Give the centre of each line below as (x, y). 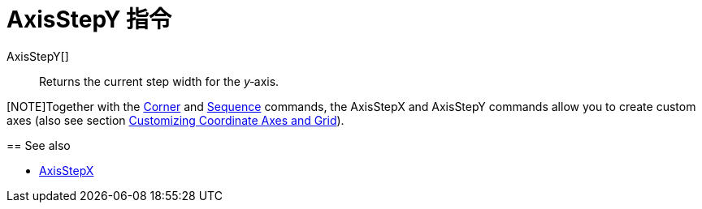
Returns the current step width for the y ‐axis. (159, 81)
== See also (39, 145)
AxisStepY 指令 (89, 19)
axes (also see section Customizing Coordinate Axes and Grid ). (175, 120)
